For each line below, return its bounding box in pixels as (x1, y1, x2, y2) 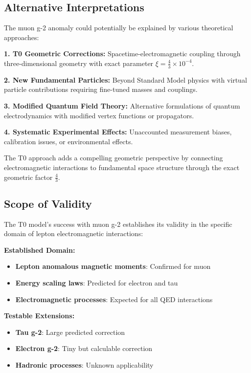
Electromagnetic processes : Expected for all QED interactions (15, 294, 213, 304)
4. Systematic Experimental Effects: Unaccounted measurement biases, (4, 127, 232, 137)
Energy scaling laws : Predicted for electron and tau (15, 277, 178, 287)
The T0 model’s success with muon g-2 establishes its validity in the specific (4, 219, 232, 229)
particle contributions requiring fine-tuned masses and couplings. (4, 84, 198, 94)
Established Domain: (4, 244, 75, 255)
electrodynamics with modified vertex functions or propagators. (4, 110, 194, 120)
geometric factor (4, 172, 53, 182)
